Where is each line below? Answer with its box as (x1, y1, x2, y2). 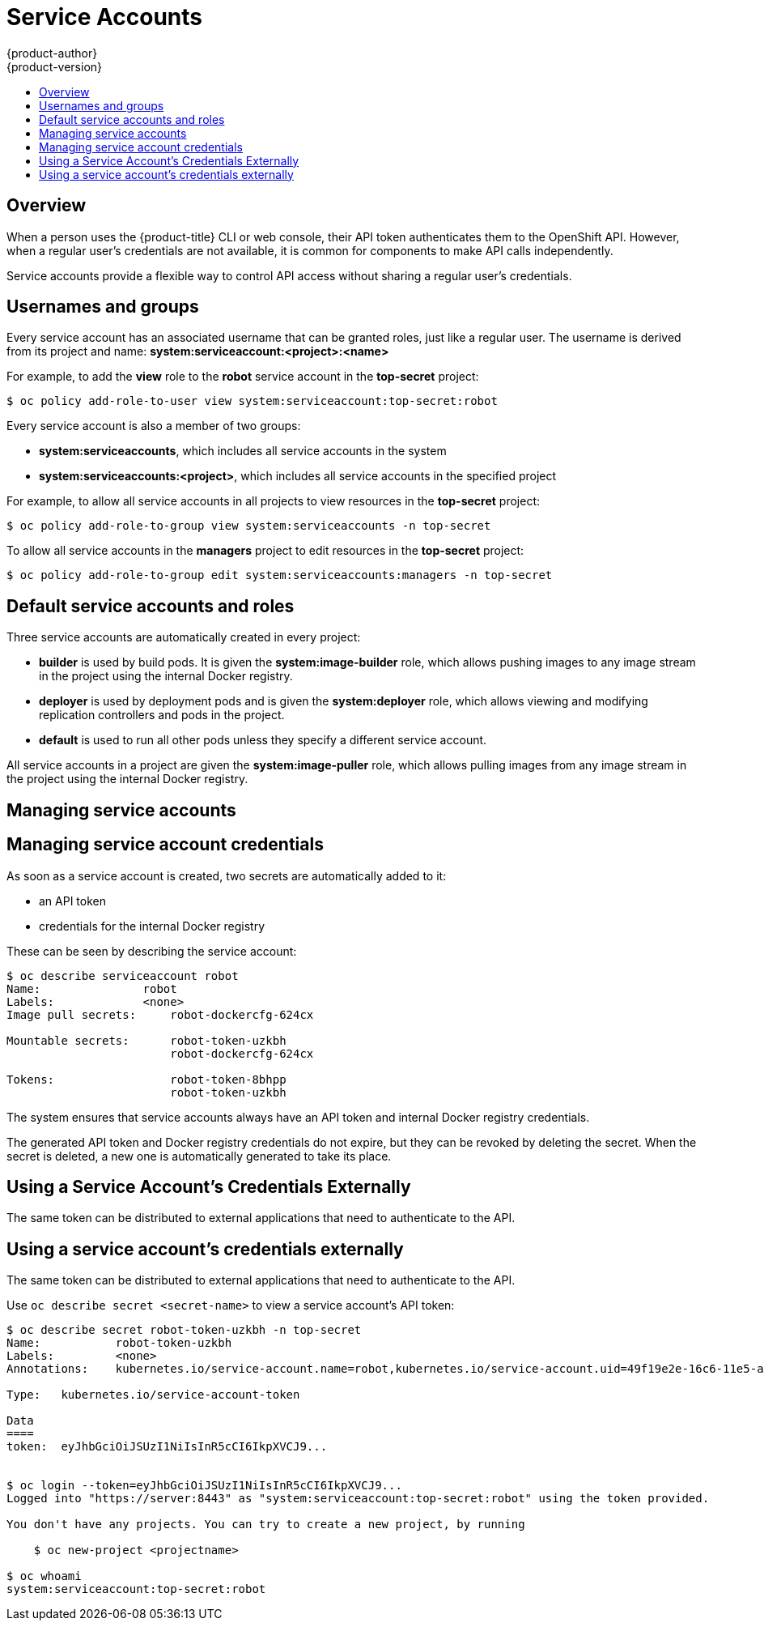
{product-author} (6, 45, 98, 60)
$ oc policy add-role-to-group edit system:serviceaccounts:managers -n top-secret (6, 569, 553, 582)
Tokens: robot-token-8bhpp (6, 1072, 286, 1086)
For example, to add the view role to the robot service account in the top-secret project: (6, 369, 479, 384)
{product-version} (6, 59, 103, 74)
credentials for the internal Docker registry (39, 918, 265, 933)
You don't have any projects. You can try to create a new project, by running (6, 1518, 525, 1531)
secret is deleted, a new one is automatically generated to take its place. (6, 1148, 392, 1163)
